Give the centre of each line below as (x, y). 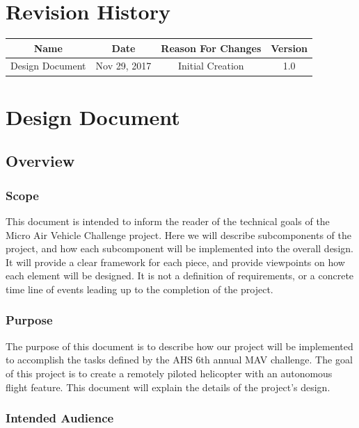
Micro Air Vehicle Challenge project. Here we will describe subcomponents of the (179, 234)
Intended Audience (60, 418)
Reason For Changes (211, 48)
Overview (40, 161)
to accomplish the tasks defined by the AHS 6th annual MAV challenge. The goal (179, 360)
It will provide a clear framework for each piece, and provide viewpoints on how (175, 262)
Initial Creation (211, 66)
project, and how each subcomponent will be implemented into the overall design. (179, 248)
